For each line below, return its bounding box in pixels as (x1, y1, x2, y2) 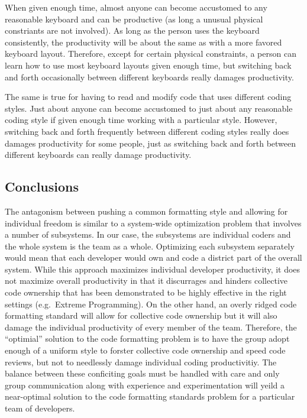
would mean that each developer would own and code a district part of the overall (5, 251, 302, 264)
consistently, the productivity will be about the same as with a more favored (5, 35, 282, 48)
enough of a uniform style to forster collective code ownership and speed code (5, 344, 286, 357)
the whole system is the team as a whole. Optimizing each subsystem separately (5, 239, 295, 252)
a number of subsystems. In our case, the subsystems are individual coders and (5, 228, 291, 241)
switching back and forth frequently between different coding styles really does (5, 125, 289, 137)
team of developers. (5, 402, 75, 414)
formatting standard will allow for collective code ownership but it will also (5, 309, 277, 322)
